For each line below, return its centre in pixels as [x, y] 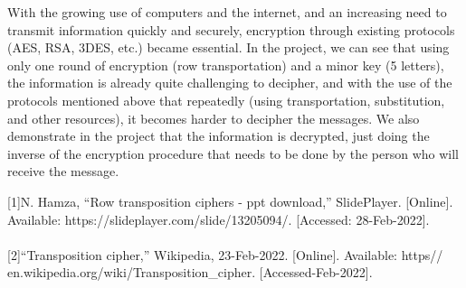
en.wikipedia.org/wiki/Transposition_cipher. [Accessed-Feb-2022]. [190, 272]
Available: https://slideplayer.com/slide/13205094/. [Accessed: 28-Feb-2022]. [219, 219]
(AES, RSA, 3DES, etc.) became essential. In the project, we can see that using [228, 47]
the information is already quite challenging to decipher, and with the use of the [230, 83]
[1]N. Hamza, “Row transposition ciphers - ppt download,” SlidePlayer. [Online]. [230, 201]
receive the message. [63, 171]
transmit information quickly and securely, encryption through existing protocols [231, 29]
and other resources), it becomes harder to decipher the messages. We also [214, 118]
